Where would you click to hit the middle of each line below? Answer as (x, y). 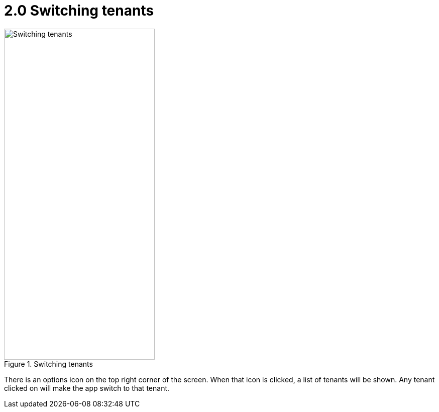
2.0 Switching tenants (79, 11)
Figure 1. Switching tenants (48, 364)
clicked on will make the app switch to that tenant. (87, 388)
